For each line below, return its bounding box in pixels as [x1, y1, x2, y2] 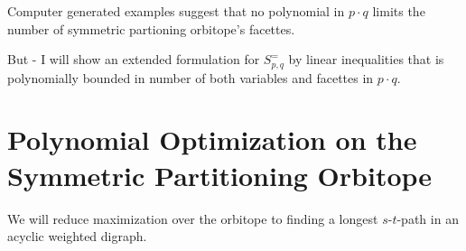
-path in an [396, 209, 459, 228]
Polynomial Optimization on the [7, 121, 417, 158]
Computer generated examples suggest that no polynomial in [7, 2, 345, 20]
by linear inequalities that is [288, 50, 444, 69]
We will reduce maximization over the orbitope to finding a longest [7, 209, 378, 228]
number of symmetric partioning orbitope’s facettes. [7, 19, 295, 38]
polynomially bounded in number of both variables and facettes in [7, 68, 374, 87]
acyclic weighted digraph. [7, 227, 147, 246]
